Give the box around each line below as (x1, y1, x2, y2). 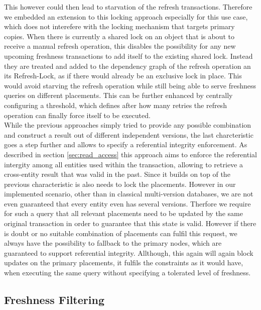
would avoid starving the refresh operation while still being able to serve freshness (4, 80, 256, 90)
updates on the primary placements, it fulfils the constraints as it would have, (4, 257, 243, 268)
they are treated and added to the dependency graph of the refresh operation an (4, 60, 251, 71)
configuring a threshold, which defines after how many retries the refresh (4, 99, 227, 110)
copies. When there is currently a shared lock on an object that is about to (4, 31, 234, 41)
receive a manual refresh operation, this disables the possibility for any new (4, 41, 236, 51)
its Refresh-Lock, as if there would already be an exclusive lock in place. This (4, 70, 242, 81)
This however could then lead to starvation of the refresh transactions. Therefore (4, 2, 252, 12)
